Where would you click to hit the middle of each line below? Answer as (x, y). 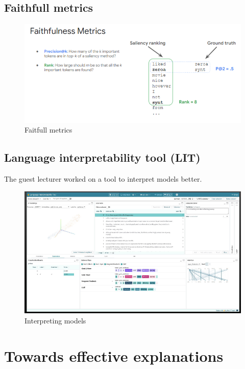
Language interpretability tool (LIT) (102, 157)
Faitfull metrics (48, 130)
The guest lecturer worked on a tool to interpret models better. (103, 178)
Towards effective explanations (114, 355)
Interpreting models (55, 320)
